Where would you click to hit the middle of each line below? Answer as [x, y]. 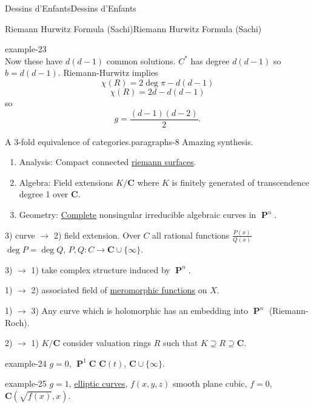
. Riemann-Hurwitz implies [108, 73]
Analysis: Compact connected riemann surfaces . [108, 162]
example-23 [26, 49]
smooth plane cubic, [210, 383]
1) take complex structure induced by [101, 269]
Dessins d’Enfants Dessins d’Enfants [71, 8]
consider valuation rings [107, 343]
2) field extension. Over [97, 235]
